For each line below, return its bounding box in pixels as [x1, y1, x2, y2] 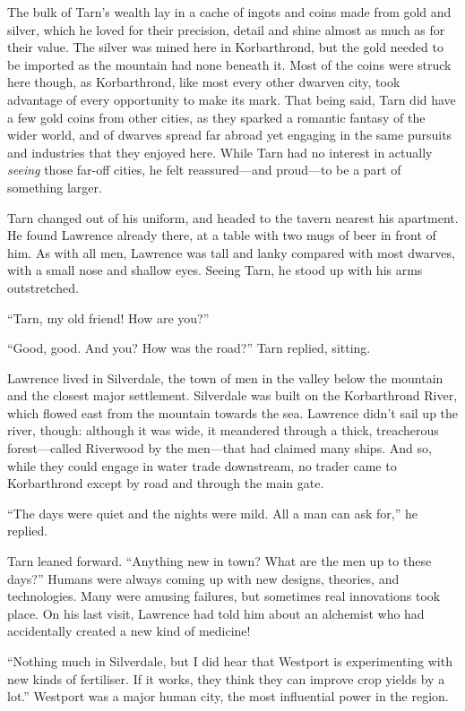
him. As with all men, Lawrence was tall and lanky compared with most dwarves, [7, 243, 455, 261]
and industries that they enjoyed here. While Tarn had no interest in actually [7, 142, 433, 161]
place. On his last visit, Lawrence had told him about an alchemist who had [7, 604, 425, 622]
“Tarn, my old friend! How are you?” [7, 308, 210, 327]
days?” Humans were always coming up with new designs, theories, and [7, 569, 400, 587]
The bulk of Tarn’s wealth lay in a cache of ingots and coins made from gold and [7, 3, 452, 21]
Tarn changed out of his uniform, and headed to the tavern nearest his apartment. [7, 208, 459, 227]
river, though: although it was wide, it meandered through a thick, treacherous [7, 421, 439, 440]
